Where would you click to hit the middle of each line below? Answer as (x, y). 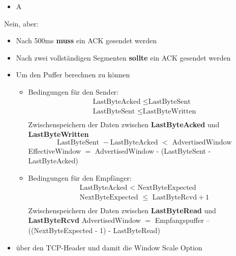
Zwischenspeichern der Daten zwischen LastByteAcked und (124, 124)
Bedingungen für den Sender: (73, 91)
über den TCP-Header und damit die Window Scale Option (109, 247)
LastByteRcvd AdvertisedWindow (84, 220)
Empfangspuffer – (182, 220)
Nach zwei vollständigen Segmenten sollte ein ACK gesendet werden (123, 57)
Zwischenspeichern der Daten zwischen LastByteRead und (122, 210)
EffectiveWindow (54, 150)
